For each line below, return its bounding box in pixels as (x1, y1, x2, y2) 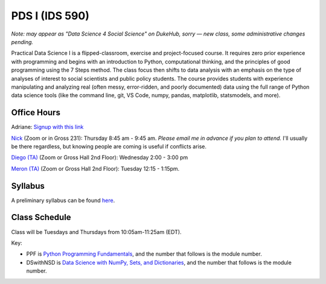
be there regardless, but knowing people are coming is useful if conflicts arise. (11, 142, 207, 150)
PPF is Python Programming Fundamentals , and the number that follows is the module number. (26, 250, 262, 257)
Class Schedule (11, 212, 72, 222)
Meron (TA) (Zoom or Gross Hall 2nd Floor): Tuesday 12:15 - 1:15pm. (11, 165, 180, 172)
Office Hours (11, 107, 60, 118)
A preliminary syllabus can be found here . (11, 197, 115, 204)
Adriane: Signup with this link (11, 124, 84, 131)
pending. (11, 38, 33, 45)
